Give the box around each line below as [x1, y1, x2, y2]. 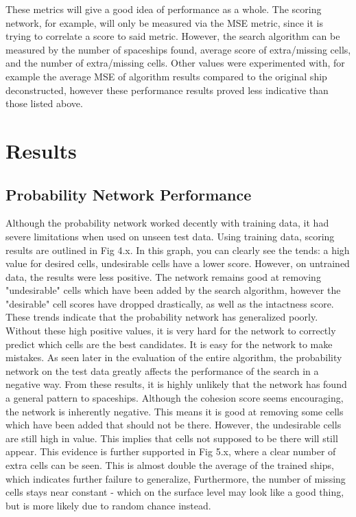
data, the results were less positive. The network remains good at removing [5, 269, 321, 284]
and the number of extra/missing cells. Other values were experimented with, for [5, 56, 345, 70]
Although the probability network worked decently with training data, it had [5, 216, 329, 230]
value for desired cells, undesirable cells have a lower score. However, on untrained [5, 256, 350, 271]
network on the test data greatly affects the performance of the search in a [5, 363, 319, 378]
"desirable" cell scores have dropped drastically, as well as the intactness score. [5, 296, 334, 310]
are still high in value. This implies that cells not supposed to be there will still [5, 430, 338, 445]
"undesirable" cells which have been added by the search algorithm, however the [5, 283, 341, 297]
